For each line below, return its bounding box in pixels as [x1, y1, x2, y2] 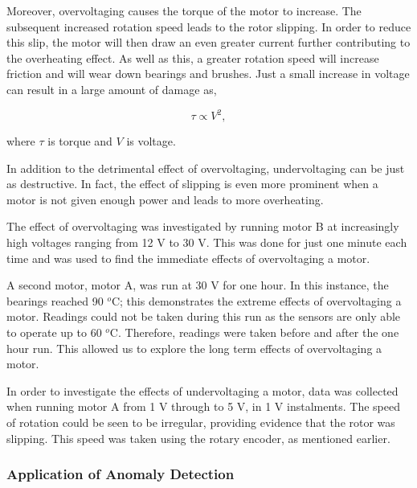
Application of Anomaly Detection [6, 464, 235, 484]
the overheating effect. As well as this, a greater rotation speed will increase [6, 49, 379, 66]
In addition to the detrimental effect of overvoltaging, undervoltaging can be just [6, 159, 405, 176]
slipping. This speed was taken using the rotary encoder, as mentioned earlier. [6, 429, 390, 446]
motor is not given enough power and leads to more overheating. [6, 191, 324, 207]
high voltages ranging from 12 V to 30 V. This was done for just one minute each [6, 234, 407, 251]
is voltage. [126, 133, 176, 150]
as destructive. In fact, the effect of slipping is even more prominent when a [6, 175, 378, 192]
